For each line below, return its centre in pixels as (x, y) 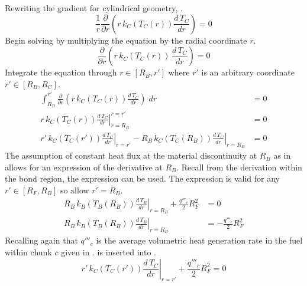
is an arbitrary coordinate (248, 72)
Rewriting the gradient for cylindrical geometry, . (94, 8)
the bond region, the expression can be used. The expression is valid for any (142, 178)
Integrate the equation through (61, 72)
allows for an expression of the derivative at (84, 167)
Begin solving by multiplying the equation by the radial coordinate (126, 40)
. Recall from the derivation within (239, 167)
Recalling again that (41, 240)
